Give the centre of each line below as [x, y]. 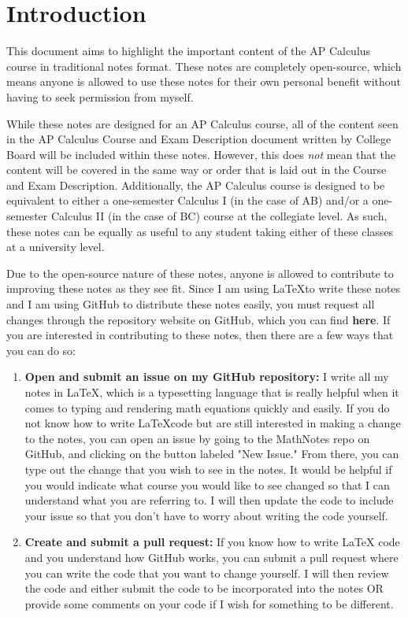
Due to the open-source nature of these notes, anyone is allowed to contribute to [200, 273]
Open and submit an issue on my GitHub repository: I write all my [207, 377]
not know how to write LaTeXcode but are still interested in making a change [213, 423]
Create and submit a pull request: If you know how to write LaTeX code [212, 542]
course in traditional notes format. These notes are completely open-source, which [204, 66]
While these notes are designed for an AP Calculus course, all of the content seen [202, 123]
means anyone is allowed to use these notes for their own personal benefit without [204, 81]
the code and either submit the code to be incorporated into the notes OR [204, 588]
